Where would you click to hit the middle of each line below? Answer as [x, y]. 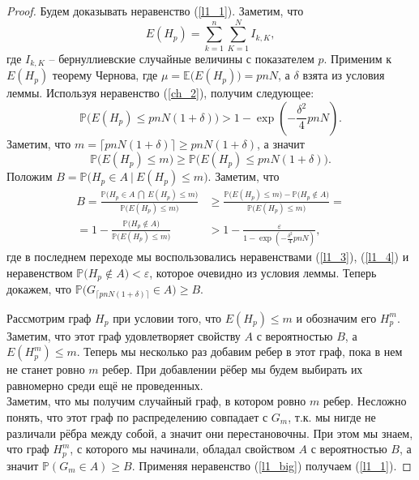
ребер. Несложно [365, 401]
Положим [30, 176]
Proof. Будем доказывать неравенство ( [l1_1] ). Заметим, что [155, 11]
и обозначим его [336, 317]
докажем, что [39, 289]
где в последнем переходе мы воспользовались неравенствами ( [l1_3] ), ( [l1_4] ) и [208, 257]
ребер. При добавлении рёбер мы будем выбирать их [233, 369]
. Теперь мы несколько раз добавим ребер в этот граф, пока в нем [239, 351]
